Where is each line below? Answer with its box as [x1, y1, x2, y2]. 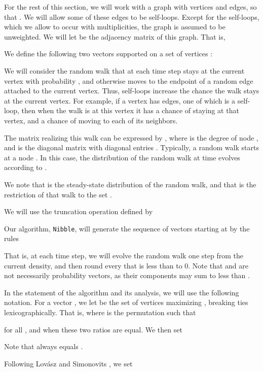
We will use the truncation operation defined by [4, 206, 153, 217]
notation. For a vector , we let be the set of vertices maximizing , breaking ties [4, 297, 248, 308]
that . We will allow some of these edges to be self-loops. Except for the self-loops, [4, 11, 259, 22]
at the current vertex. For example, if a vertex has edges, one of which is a [4, 95, 235, 106]
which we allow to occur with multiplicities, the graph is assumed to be [4, 21, 226, 32]
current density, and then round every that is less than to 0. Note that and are [4, 260, 248, 270]
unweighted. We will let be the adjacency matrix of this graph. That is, [4, 31, 226, 42]
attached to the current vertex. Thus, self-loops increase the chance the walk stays [4, 85, 259, 96]
